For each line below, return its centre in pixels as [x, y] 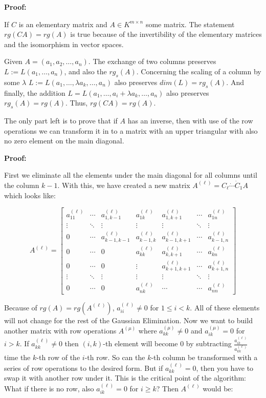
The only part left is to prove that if [61, 120]
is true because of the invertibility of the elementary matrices [166, 34]
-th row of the [58, 357]
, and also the [85, 71]
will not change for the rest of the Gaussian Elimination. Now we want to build [128, 320]
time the [17, 357]
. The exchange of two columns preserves [152, 61]
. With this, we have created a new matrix [124, 185]
